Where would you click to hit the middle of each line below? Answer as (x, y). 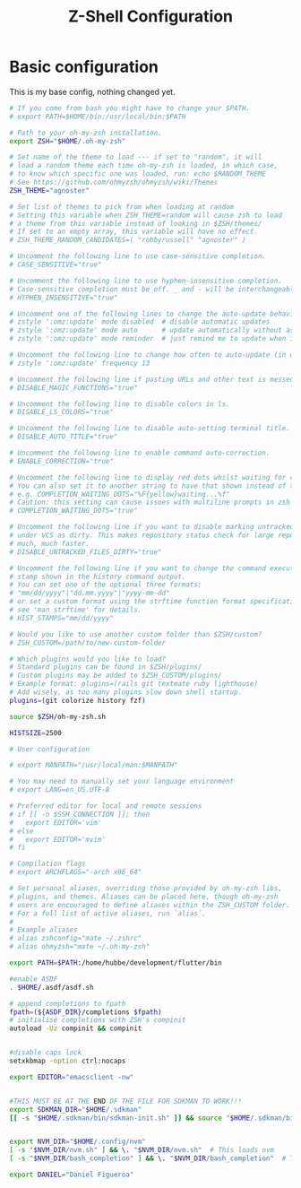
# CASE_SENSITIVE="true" (56, 265)
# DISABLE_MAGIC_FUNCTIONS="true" (74, 387)
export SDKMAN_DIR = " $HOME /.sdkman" (76, 1109)
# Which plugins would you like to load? (88, 659)
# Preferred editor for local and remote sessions (106, 806)
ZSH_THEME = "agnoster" (50, 190)
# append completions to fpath (68, 1003)
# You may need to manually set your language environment (122, 782)
